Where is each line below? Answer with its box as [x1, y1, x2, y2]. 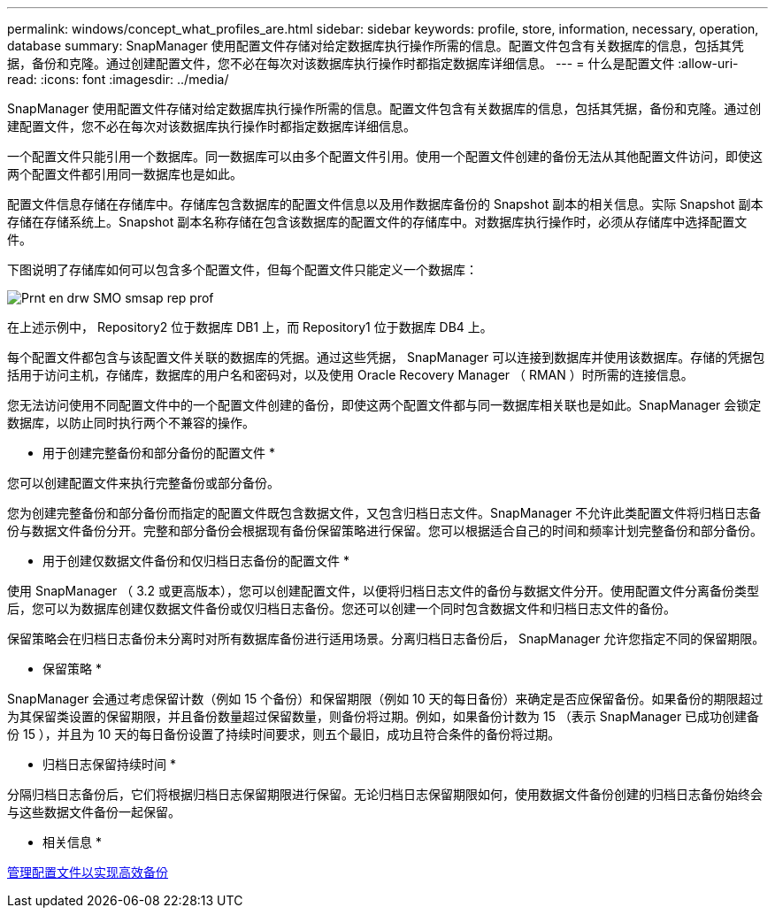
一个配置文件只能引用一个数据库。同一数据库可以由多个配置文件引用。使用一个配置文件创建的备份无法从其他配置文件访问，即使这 [7, 149, 763, 164]
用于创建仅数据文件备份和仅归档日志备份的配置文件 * [42, 553, 349, 568]
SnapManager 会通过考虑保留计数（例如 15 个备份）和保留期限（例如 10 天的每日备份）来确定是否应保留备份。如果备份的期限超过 [7, 691, 763, 706]
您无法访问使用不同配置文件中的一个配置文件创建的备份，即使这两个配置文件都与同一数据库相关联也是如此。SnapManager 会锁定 [7, 397, 762, 412]
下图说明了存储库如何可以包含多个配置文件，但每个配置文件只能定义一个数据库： [7, 262, 478, 277]
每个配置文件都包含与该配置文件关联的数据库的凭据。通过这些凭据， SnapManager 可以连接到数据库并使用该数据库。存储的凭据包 [7, 350, 765, 365]
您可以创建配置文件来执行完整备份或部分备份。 [7, 475, 280, 490]
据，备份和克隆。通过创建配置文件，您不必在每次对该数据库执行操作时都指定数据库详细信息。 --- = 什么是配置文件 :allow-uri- [7, 56, 739, 71]
